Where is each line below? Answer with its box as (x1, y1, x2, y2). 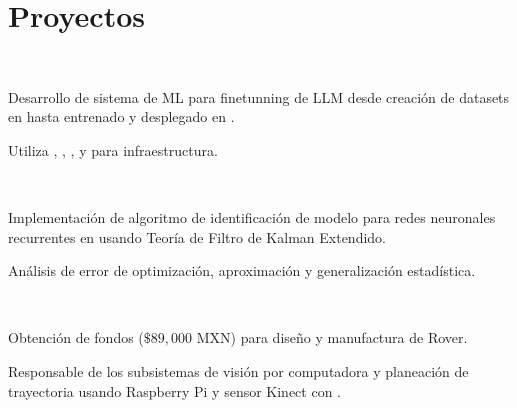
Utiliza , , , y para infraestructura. (8, 139, 218, 160)
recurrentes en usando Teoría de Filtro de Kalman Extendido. (8, 226, 386, 247)
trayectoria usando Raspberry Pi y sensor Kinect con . (8, 380, 342, 401)
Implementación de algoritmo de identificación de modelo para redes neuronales (8, 207, 496, 228)
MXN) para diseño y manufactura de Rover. (196, 327, 468, 348)
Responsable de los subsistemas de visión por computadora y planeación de (8, 361, 469, 382)
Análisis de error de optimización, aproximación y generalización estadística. (8, 260, 476, 281)
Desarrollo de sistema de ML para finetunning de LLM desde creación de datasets (8, 86, 510, 107)
